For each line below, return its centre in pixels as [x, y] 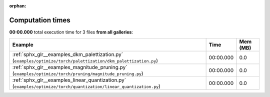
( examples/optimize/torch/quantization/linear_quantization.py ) [86, 86]
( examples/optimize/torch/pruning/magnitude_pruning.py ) [78, 73]
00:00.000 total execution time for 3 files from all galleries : [71, 32]
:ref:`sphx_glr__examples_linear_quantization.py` [69, 80]
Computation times [40, 20]
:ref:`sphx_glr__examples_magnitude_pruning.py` [70, 67]
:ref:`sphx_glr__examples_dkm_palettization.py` [68, 54]
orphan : [18, 6]
